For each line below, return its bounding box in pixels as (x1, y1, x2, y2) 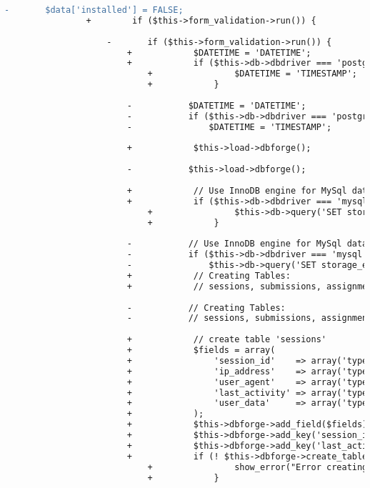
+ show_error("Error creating (147, 462, 368, 472)
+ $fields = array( (126, 345, 276, 355)
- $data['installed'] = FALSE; (4, 5, 184, 15)
